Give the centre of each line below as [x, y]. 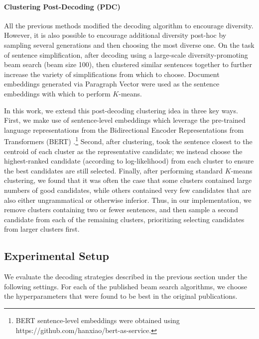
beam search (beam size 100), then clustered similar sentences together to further [128, 64]
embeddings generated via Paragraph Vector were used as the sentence [112, 84]
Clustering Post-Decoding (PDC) [62, 6]
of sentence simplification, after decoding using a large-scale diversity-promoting [126, 54]
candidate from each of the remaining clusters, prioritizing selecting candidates [124, 219]
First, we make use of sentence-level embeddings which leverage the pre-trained [125, 120]
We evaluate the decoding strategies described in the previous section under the [126, 277]
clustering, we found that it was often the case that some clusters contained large [128, 180]
